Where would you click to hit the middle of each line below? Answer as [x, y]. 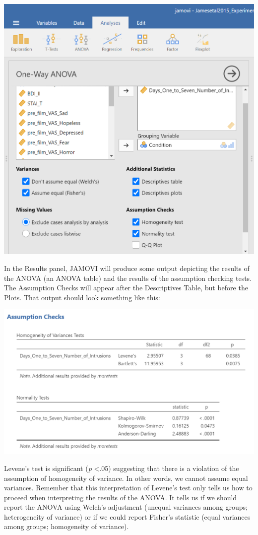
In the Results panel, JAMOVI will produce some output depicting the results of [127, 268]
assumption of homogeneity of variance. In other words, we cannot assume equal [126, 478]
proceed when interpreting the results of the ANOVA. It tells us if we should [121, 497]
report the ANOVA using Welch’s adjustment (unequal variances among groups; [126, 507]
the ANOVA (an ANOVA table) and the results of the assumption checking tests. [128, 278]
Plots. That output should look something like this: [82, 297]
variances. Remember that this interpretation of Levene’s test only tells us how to [128, 488]
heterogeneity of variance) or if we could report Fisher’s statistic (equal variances [127, 516]
